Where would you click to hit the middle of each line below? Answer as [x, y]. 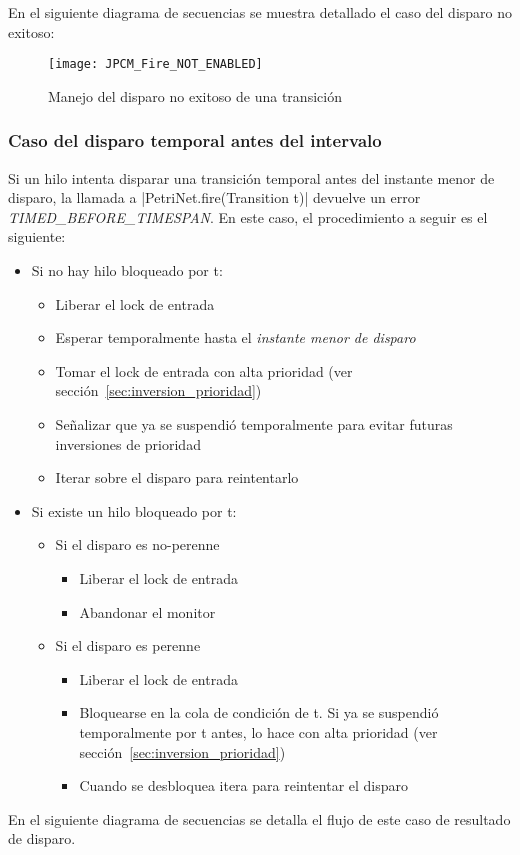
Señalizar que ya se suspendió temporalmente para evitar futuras [254, 424]
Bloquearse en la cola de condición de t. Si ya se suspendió [259, 712]
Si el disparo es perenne [128, 645]
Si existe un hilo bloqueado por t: [134, 510]
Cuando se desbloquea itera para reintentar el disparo [244, 785]
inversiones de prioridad [128, 443]
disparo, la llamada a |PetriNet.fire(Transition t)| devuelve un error [214, 197]
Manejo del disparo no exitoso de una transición [195, 95]
